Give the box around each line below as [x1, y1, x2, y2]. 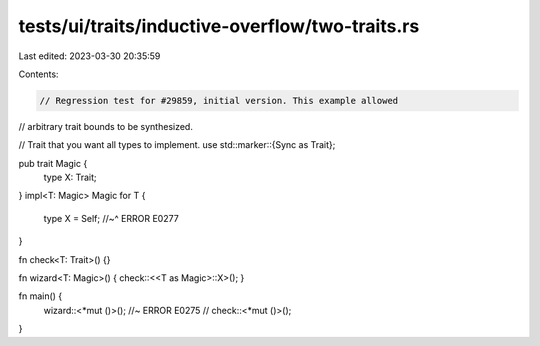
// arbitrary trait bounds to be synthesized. [18, 120, 194, 132]
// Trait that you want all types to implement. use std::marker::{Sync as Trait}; [18, 139, 336, 151]
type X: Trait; [43, 171, 97, 184]
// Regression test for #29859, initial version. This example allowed [39, 95, 399, 106]
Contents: [18, 68, 59, 80]
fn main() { [18, 290, 63, 302]
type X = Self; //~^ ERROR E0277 [43, 212, 179, 224]
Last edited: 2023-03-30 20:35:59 [18, 50, 161, 62]
